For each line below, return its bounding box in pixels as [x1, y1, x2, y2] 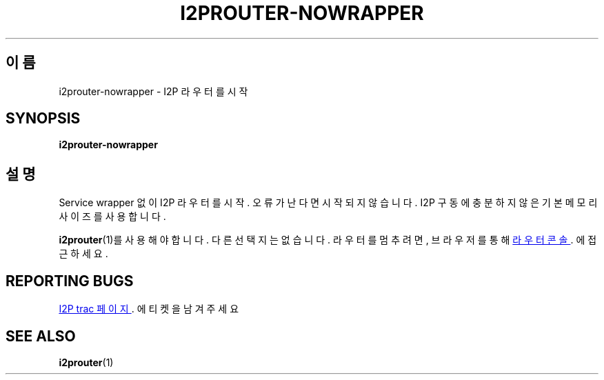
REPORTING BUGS [6, 272, 134, 290]
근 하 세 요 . [59, 248, 108, 260]
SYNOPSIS [6, 110, 81, 128]
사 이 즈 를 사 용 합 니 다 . [59, 210, 166, 223]
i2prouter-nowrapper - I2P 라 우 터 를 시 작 [59, 85, 248, 97]
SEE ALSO [6, 327, 76, 345]
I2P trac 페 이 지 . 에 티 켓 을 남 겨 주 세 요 [59, 303, 239, 315]
